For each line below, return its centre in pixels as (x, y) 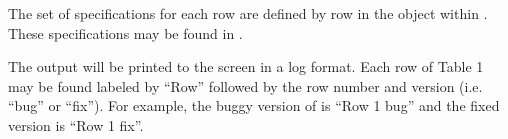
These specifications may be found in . (125, 32)
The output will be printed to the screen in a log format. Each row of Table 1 (246, 66)
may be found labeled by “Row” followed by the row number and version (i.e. (245, 85)
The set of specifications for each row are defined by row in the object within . (248, 13)
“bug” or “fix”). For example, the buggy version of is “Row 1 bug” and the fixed (254, 105)
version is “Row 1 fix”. (76, 124)
